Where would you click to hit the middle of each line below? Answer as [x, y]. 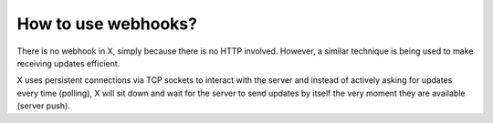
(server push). [43, 106]
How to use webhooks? [107, 24]
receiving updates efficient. [68, 63]
